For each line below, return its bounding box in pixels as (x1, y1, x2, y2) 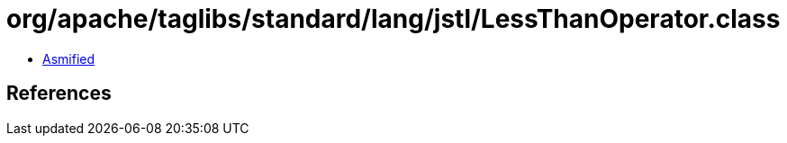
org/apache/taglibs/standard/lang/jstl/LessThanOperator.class (6, 4, 781, 34)
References (6, 82, 112, 105)
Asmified (42, 50, 95, 67)
